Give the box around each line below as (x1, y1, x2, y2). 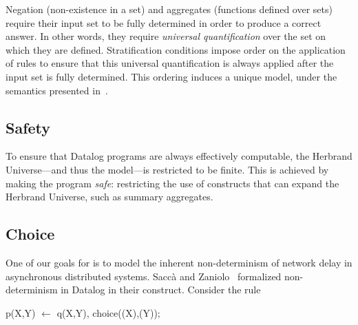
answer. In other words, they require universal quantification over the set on (6, 29, 326, 43)
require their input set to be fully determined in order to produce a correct (6, 15, 322, 30)
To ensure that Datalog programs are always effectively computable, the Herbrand (6, 149, 352, 163)
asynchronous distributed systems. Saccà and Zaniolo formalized (6, 269, 282, 283)
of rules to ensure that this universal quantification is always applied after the (6, 56, 334, 70)
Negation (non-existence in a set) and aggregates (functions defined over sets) (6, 2, 333, 16)
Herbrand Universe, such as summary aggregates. (6, 189, 213, 204)
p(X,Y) (6, 305, 36, 319)
